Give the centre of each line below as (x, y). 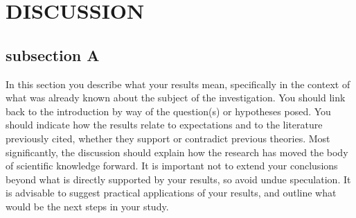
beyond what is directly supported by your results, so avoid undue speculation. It (178, 179)
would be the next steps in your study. (87, 206)
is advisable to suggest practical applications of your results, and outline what (171, 193)
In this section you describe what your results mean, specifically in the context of (178, 84)
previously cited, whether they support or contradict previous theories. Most (168, 138)
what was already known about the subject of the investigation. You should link (176, 98)
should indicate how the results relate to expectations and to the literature (164, 125)
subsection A (53, 54)
